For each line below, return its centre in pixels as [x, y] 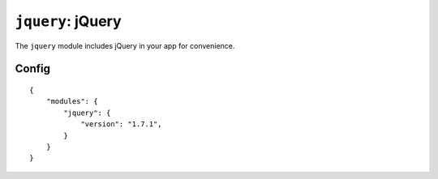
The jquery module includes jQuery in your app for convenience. [125, 45]
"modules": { [72, 102]
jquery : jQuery [68, 21]
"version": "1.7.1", [121, 124]
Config [32, 69]
